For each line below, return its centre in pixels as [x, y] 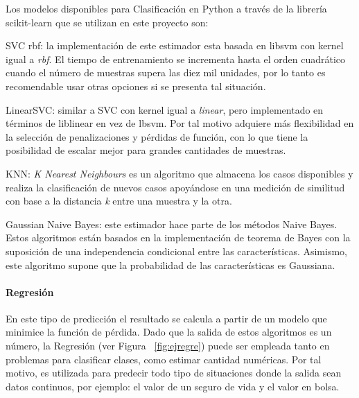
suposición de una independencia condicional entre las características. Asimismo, [176, 251]
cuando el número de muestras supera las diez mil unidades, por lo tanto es [166, 72]
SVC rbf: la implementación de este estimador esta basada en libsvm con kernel [175, 45]
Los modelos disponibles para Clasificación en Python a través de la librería [166, 8]
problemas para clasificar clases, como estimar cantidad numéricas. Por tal [164, 359]
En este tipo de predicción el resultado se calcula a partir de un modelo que [166, 318]
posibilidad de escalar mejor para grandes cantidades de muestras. [146, 150]
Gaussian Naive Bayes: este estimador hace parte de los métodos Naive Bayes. [172, 224]
